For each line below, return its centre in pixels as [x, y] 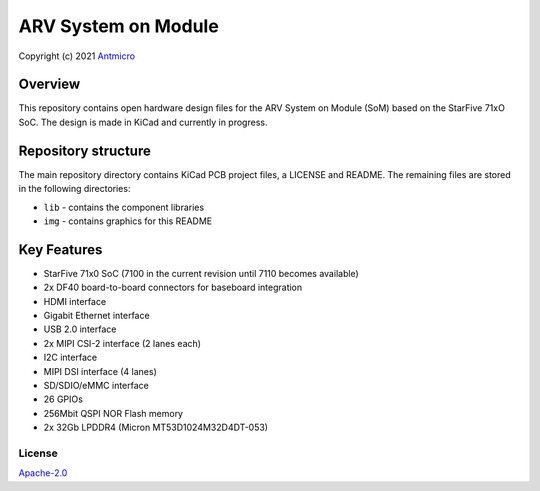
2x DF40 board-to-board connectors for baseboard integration [173, 287]
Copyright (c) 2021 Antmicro [76, 56]
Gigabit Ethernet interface [96, 315]
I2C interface [70, 357]
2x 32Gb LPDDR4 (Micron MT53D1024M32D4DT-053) [156, 427]
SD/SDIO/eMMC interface [96, 385]
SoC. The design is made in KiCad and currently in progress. [143, 122]
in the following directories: [74, 189]
